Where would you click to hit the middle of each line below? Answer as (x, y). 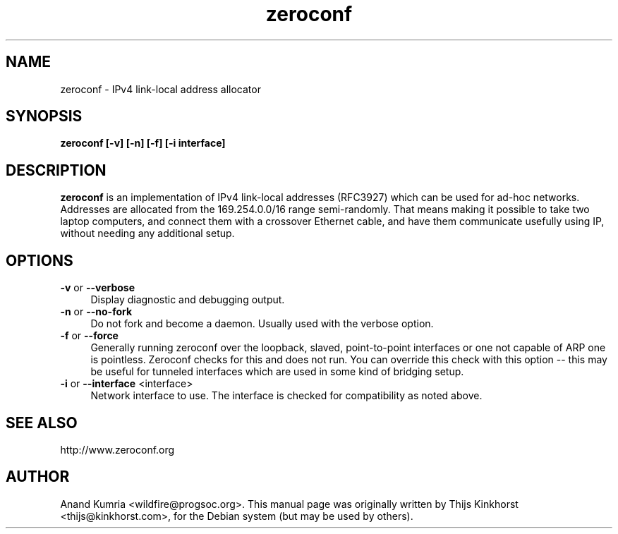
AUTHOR (38, 477)
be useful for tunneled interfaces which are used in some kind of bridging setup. (277, 372)
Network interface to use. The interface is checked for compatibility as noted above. (286, 396)
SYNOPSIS (44, 116)
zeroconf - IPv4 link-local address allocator (160, 89)
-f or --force (89, 336)
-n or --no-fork (96, 312)
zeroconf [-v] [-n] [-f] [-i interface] (143, 143)
